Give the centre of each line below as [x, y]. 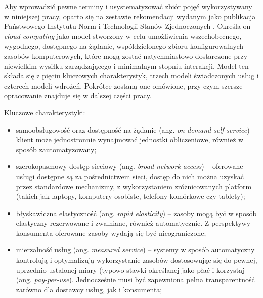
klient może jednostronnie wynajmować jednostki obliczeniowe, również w [130, 139]
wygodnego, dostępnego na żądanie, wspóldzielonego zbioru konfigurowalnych [124, 46]
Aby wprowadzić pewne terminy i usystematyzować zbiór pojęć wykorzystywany [128, 6]
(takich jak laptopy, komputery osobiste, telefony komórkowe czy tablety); [130, 196]
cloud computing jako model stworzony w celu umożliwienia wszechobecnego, [123, 36]
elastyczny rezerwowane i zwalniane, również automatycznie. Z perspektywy [133, 223]
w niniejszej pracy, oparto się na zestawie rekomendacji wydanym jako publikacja [130, 16]
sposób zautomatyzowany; [56, 149]
